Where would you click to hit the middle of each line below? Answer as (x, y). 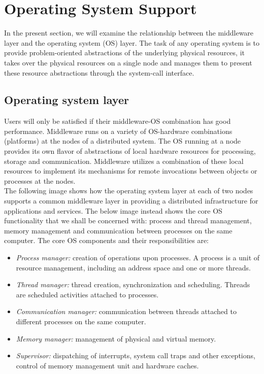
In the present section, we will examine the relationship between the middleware (129, 33)
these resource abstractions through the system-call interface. (99, 72)
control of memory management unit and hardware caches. (107, 365)
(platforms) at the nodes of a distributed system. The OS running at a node (123, 141)
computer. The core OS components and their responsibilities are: (107, 240)
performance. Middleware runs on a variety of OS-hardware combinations (118, 131)
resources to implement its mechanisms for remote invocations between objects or (131, 171)
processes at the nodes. (40, 180)
